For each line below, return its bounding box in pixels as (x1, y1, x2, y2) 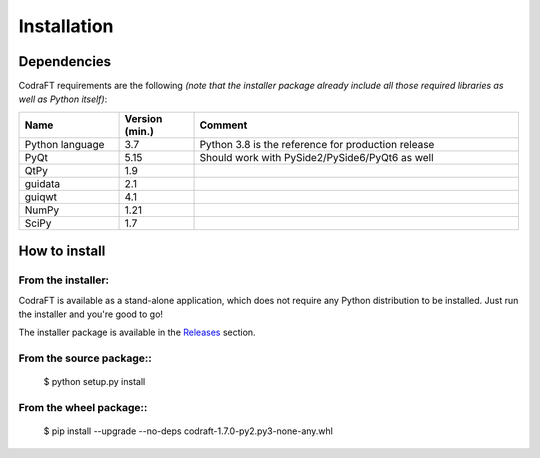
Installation (18, 15, 114, 37)
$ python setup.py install (43, 376, 146, 388)
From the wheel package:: (18, 401, 148, 415)
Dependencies (18, 53, 112, 70)
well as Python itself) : (18, 93, 108, 105)
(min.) (124, 124, 155, 138)
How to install (18, 243, 106, 260)
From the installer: (18, 273, 110, 287)
